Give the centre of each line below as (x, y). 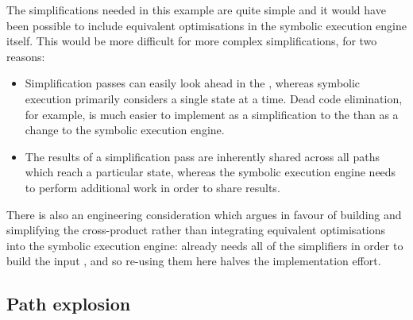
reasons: (26, 56)
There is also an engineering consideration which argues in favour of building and (204, 214)
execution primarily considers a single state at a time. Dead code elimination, (214, 98)
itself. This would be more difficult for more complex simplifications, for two (192, 41)
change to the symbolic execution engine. (125, 130)
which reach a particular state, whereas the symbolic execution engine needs (210, 172)
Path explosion (69, 304)
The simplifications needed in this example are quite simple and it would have (196, 10)
